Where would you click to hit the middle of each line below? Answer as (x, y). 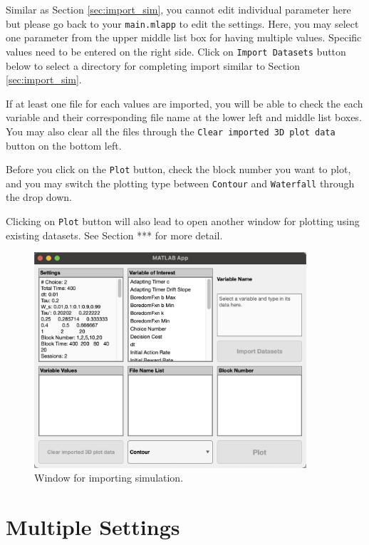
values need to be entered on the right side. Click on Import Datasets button (176, 51)
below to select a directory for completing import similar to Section (153, 65)
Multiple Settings (93, 527)
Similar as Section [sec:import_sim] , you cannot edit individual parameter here (178, 9)
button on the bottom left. (64, 145)
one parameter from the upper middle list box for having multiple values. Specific (184, 37)
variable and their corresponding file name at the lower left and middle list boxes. (184, 117)
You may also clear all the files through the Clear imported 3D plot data (171, 131)
